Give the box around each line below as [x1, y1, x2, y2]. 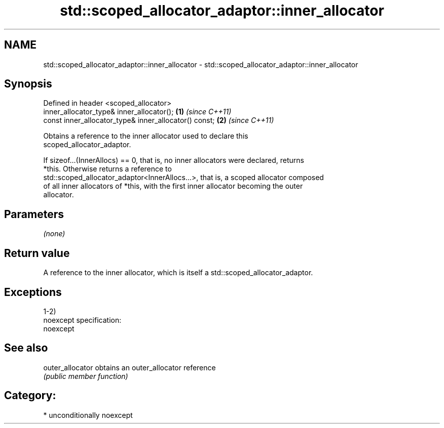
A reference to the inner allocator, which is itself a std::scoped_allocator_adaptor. [43, 268, 313, 277]
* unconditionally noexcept [43, 410, 133, 419]
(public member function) [43, 371, 128, 380]
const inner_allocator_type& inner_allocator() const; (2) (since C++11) [43, 116, 274, 125]
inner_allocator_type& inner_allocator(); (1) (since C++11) [43, 107, 232, 116]
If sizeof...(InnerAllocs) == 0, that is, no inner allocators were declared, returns [43, 156, 304, 165]
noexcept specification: [43, 315, 122, 324]
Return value [4, 246, 70, 260]
